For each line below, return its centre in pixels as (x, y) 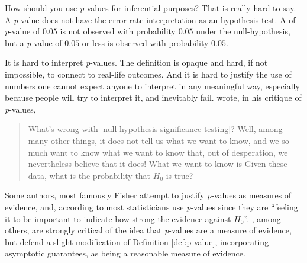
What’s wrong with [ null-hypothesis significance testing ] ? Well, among (155, 129)
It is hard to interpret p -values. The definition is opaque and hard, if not (136, 62)
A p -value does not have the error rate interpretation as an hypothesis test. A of (150, 19)
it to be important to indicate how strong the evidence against (118, 218)
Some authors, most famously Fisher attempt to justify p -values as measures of (148, 195)
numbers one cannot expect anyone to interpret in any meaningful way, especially (152, 86)
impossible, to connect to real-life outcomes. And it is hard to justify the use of (148, 74)
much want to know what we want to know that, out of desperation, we (158, 152)
